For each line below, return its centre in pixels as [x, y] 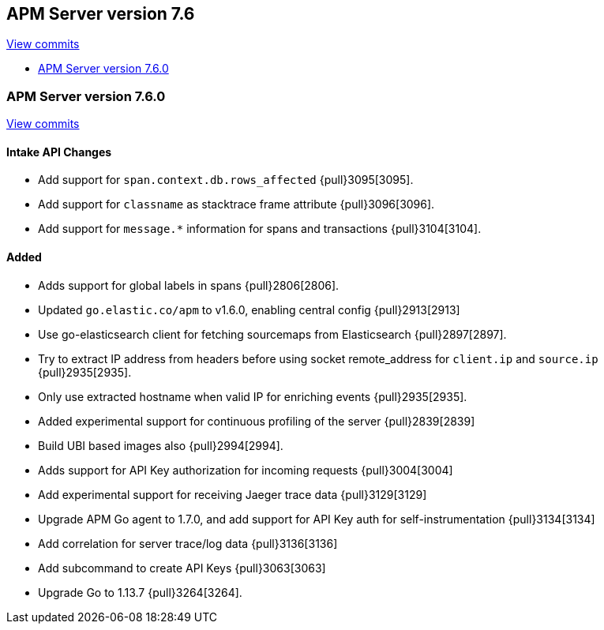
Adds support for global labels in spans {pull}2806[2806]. [189, 285]
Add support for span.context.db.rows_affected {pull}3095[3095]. [226, 180]
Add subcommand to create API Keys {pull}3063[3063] [182, 568]
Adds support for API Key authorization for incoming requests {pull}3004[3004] [246, 470]
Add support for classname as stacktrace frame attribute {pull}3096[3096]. [236, 204]
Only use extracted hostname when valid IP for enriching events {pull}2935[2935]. [253, 396]
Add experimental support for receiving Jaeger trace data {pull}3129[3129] [233, 494]
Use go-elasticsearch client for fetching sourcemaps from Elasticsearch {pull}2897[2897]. [272, 334]
